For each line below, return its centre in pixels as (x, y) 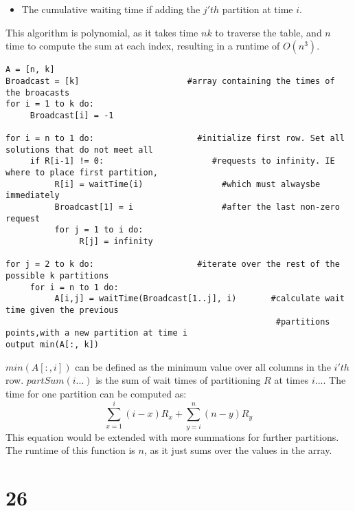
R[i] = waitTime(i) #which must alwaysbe (187, 184)
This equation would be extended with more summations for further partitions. (172, 436)
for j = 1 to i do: (99, 230)
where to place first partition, (82, 173)
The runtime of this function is (70, 450)
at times (291, 380)
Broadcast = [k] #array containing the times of (170, 81)
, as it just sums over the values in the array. (238, 450)
